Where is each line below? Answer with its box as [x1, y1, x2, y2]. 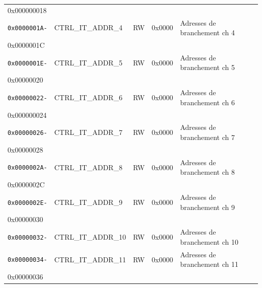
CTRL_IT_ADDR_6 [54, 92, 122, 102]
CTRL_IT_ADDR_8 [54, 162, 122, 172]
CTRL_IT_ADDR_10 [54, 232, 126, 242]
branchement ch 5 [180, 62, 235, 73]
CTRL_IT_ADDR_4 [54, 22, 122, 33]
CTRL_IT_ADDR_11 [54, 254, 126, 264]
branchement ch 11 [180, 259, 238, 269]
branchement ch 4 [180, 27, 235, 38]
